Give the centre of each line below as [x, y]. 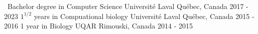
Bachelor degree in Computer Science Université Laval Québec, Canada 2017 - [128, 6]
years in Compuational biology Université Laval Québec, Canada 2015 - [144, 16]
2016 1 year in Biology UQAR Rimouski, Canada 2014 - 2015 [99, 26]
